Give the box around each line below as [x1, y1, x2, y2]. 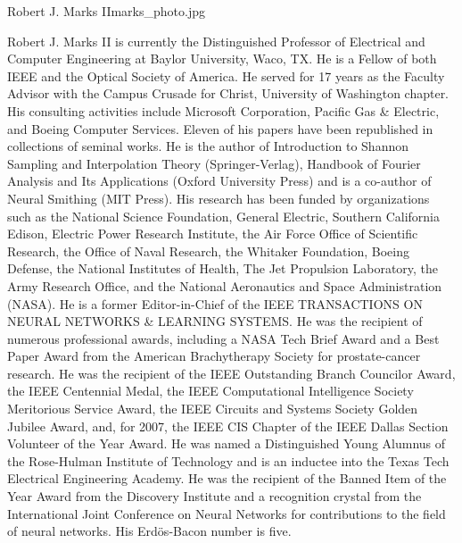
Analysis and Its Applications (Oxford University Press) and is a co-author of [7, 171, 432, 190]
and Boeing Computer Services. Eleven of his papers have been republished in [7, 119, 433, 138]
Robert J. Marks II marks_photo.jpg [7, 2, 205, 20]
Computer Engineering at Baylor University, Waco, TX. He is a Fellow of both [7, 49, 437, 68]
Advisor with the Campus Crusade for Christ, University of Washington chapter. [7, 84, 450, 103]
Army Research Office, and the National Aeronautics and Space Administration [7, 276, 442, 295]
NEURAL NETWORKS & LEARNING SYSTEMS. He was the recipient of [7, 312, 423, 330]
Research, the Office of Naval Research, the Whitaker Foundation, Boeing [7, 241, 409, 260]
